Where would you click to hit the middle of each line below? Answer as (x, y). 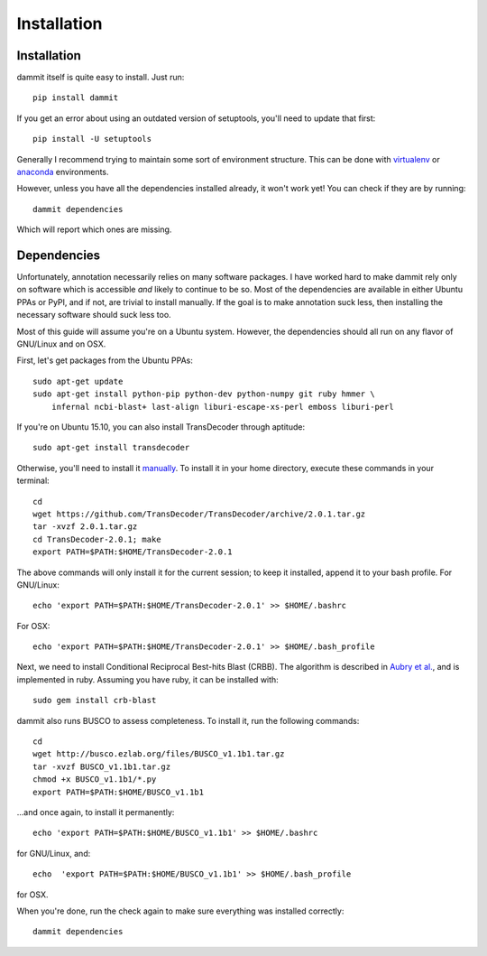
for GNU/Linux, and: (54, 853)
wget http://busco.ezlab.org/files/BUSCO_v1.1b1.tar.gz (159, 754)
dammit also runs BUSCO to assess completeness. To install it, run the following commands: (188, 720)
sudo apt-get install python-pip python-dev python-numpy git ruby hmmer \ (204, 394)
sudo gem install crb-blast (95, 701)
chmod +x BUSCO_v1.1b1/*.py (95, 780)
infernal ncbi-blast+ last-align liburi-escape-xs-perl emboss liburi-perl (222, 407)
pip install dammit (76, 98)
